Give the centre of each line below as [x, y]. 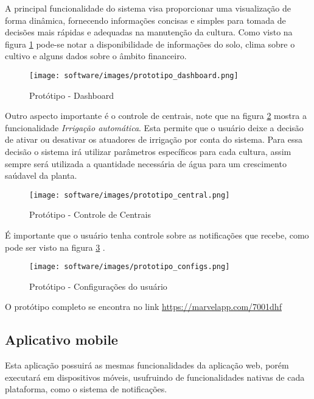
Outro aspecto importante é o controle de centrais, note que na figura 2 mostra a [156, 116]
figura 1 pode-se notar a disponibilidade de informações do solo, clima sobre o [150, 44]
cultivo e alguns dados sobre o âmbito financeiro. [96, 56]
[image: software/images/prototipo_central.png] [130, 195]
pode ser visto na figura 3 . [55, 247]
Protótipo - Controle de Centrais [90, 214]
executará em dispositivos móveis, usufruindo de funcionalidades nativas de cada [155, 377]
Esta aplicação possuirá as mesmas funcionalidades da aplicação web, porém [147, 365]
